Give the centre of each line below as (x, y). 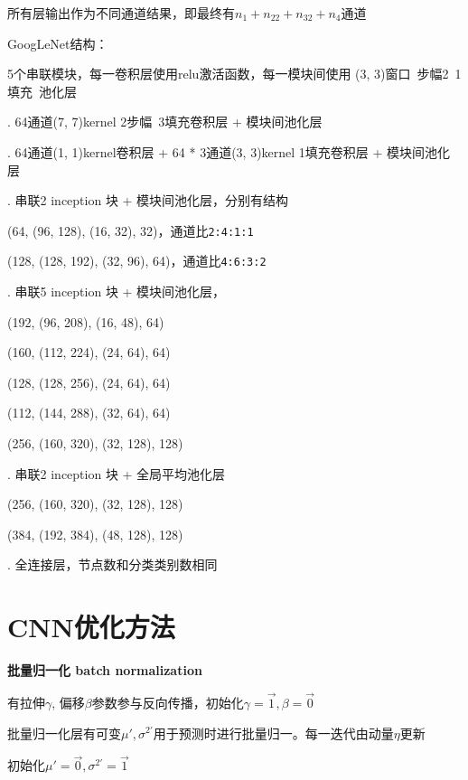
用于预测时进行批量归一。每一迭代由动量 (273, 733)
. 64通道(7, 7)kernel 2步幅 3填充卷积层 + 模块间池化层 (165, 122)
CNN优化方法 (91, 627)
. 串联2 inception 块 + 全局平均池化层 (117, 473)
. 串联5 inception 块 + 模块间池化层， (117, 291)
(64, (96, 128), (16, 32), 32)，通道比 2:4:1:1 (131, 230)
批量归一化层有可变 (64, 733)
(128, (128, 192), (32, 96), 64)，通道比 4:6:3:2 (137, 261)
